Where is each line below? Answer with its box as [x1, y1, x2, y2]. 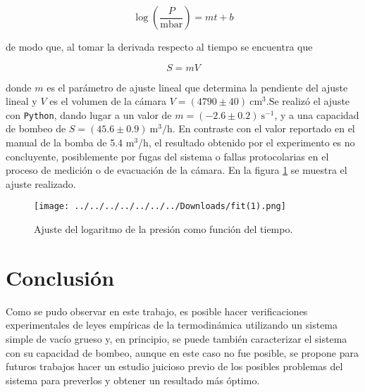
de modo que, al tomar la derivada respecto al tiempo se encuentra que [6, 39, 313, 53]
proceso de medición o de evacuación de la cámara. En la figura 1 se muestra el [6, 163, 347, 177]
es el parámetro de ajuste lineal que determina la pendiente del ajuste [47, 80, 348, 94]
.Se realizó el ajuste [266, 94, 350, 108]
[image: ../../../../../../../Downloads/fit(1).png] [34, 201, 286, 212]
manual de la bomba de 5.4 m [6, 135, 135, 150]
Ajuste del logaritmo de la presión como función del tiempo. [34, 222, 293, 236]
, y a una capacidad [274, 107, 359, 122]
